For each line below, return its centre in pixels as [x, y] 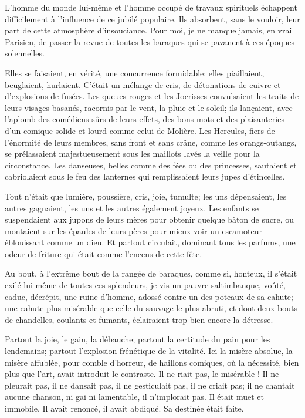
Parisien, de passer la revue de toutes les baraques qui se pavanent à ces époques [150, 41]
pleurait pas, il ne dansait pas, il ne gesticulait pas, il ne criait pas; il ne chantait [150, 385]
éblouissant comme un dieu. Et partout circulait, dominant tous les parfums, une [150, 242]
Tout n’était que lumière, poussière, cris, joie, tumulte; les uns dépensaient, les [146, 196]
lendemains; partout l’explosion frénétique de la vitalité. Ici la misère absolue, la [149, 351]
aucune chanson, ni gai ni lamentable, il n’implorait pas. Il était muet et [134, 397]
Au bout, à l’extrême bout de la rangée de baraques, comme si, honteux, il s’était [151, 273]
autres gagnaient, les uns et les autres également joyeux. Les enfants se [132, 208]
